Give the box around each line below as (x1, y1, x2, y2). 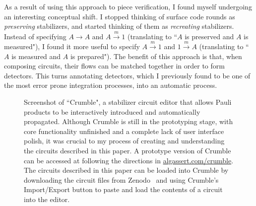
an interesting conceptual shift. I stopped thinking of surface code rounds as (4, 11, 235, 21)
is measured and (11, 51, 61, 61)
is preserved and (185, 31, 234, 41)
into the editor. (24, 194, 70, 204)
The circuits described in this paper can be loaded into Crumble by (24, 165, 229, 175)
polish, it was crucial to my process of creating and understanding (24, 136, 225, 146)
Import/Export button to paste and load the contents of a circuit (24, 184, 223, 195)
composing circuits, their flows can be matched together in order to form (4, 61, 225, 71)
